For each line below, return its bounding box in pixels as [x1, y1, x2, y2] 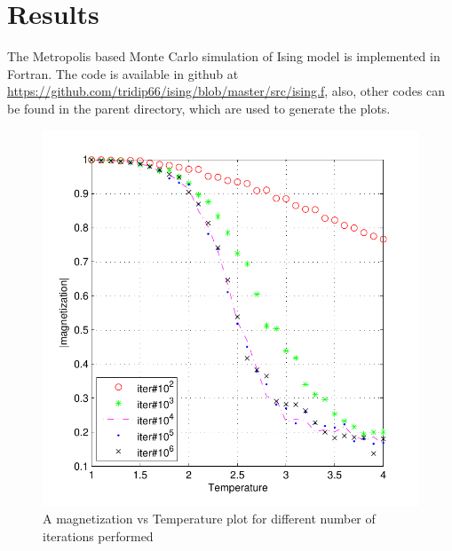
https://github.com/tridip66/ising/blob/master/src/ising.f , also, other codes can [7, 82, 446, 100]
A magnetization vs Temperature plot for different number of [43, 509, 376, 528]
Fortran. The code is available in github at [7, 64, 239, 83]
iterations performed [43, 526, 154, 545]
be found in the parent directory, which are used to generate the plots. [7, 98, 391, 117]
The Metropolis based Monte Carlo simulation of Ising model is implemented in [7, 47, 440, 66]
